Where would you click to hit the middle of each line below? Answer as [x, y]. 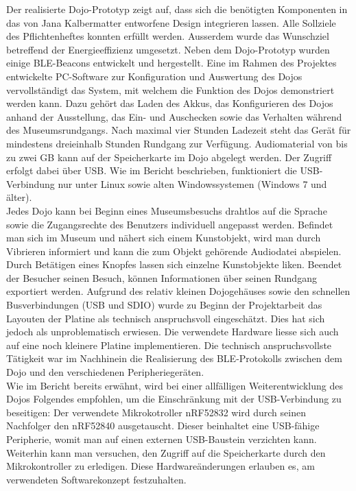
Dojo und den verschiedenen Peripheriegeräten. [105, 372]
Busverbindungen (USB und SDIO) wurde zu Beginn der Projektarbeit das [164, 305]
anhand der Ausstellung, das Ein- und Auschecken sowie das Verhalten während [174, 116]
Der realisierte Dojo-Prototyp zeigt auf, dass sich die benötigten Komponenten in [177, 9]
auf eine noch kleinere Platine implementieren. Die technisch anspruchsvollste [169, 345]
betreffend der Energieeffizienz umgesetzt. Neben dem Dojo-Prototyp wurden [168, 49]
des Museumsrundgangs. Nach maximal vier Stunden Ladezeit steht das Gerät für [179, 130]
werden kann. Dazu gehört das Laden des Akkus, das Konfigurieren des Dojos [170, 103]
